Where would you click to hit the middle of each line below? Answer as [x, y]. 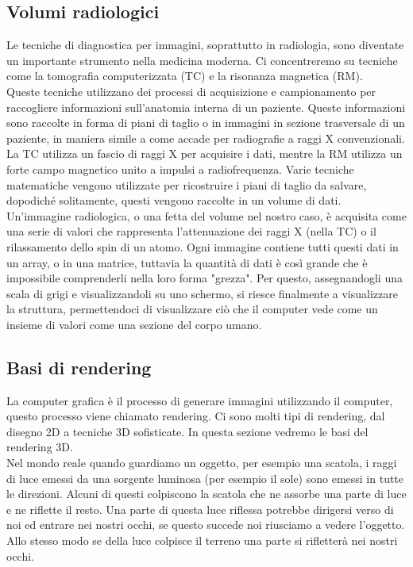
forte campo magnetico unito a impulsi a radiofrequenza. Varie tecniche [180, 169]
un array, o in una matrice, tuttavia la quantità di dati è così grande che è [187, 262]
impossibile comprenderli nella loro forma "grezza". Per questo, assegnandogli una [205, 278]
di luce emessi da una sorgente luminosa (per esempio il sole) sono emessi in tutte [205, 478]
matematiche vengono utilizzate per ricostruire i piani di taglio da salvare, [187, 184]
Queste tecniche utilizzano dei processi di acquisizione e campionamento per [191, 91]
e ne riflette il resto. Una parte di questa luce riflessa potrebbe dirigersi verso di [200, 509]
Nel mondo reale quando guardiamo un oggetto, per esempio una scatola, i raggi [202, 463]
